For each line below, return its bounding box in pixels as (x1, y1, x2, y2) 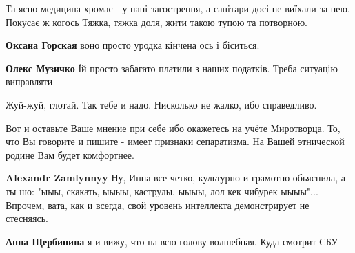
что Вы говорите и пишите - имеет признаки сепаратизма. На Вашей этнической (6, 134, 345, 148)
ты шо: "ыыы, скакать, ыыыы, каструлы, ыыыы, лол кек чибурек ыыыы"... (6, 184, 318, 198)
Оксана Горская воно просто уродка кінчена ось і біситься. (6, 38, 260, 52)
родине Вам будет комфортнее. (6, 147, 134, 162)
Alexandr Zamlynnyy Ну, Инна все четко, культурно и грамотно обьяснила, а (6, 170, 345, 185)
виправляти (6, 74, 53, 89)
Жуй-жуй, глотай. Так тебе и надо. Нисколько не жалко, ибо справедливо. (6, 97, 317, 111)
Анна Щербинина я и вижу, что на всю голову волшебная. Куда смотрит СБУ (6, 234, 338, 248)
